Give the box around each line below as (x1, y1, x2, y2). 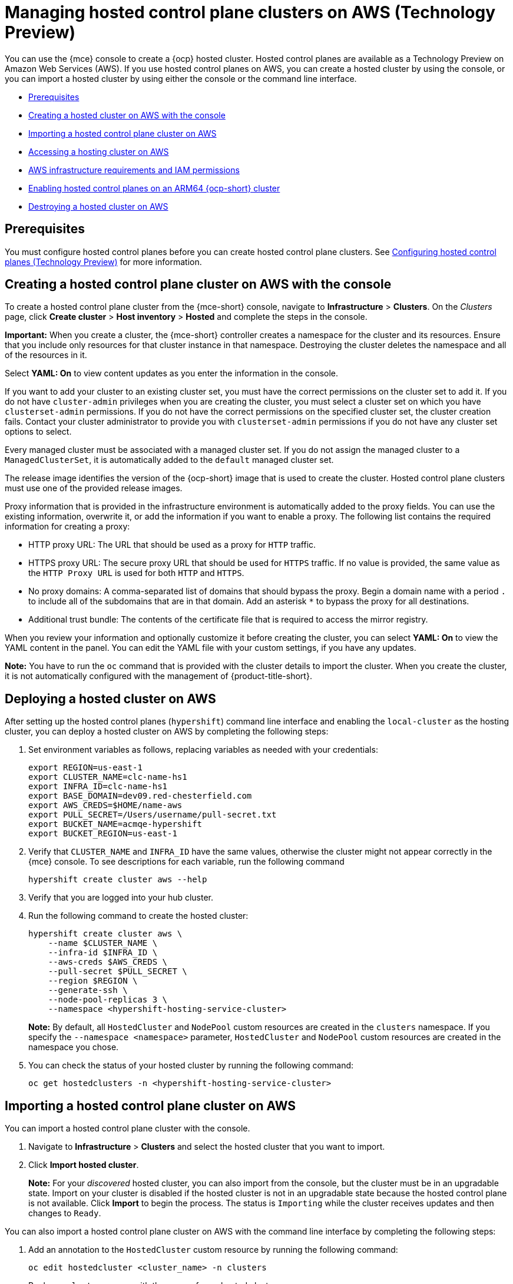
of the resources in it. (5, 350, 87, 360)
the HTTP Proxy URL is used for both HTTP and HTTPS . (28, 568, 244, 578)
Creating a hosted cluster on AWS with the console (28, 110, 226, 120)
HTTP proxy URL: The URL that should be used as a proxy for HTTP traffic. (28, 540, 316, 550)
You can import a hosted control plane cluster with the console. (5, 1123, 250, 1134)
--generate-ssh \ (48, 985, 128, 995)
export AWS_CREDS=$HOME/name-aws (28, 800, 183, 810)
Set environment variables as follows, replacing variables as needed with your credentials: (28, 744, 378, 755)
